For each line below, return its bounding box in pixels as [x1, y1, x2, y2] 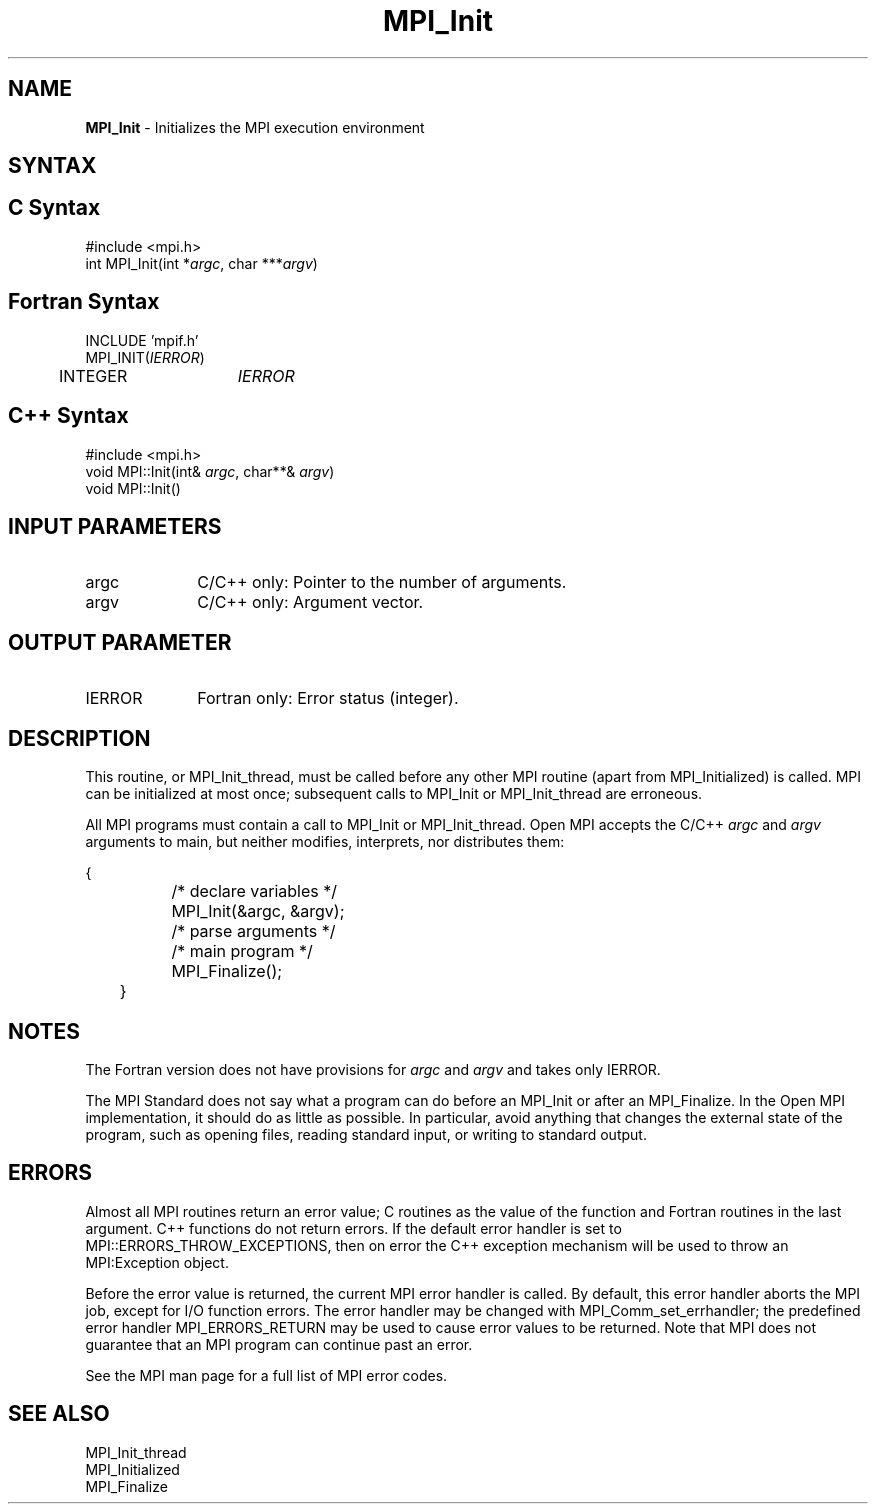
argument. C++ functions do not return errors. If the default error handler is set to [85, 1219, 622, 1237]
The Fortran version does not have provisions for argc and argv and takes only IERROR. [85, 1060, 661, 1078]
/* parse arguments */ [171, 921, 336, 942]
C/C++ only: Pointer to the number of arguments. [197, 572, 567, 593]
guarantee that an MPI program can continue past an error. [85, 1335, 473, 1353]
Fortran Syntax [8, 289, 160, 315]
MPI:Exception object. [85, 1253, 229, 1271]
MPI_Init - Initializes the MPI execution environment [85, 118, 425, 136]
